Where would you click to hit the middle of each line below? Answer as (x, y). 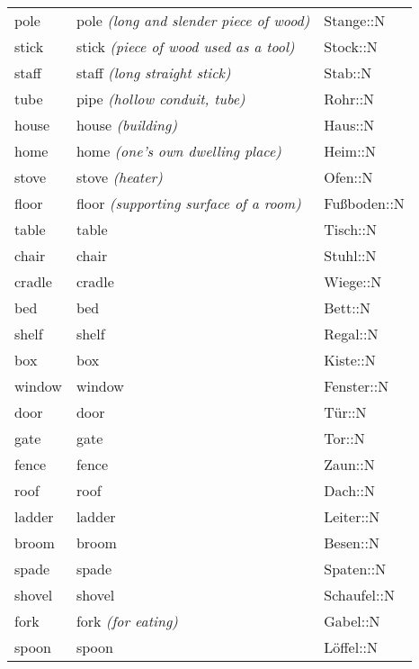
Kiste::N (350, 360)
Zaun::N (349, 464)
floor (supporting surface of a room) (188, 203)
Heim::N (350, 151)
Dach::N (349, 490)
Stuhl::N (350, 255)
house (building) (126, 125)
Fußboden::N (364, 203)
